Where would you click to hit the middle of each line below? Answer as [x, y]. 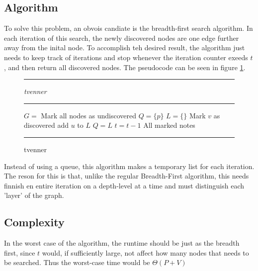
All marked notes [169, 125]
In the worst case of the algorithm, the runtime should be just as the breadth [122, 243]
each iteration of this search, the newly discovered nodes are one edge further [122, 38]
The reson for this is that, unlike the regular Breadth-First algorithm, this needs [127, 176]
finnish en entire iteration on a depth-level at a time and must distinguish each [124, 185]
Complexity [34, 222]
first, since [20, 252]
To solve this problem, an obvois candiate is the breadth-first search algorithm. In [129, 28]
